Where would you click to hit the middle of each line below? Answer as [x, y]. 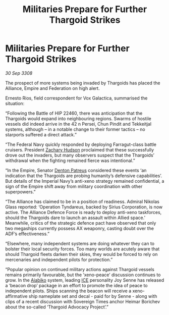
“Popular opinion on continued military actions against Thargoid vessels [80, 269]
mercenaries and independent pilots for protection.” [59, 259]
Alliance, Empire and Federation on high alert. [52, 88]
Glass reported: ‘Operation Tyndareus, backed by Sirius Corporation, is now [84, 207]
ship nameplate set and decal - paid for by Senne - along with [93, 296]
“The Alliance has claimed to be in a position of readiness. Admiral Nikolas [82, 201]
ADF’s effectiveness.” [27, 234]
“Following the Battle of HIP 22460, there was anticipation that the [74, 113]
